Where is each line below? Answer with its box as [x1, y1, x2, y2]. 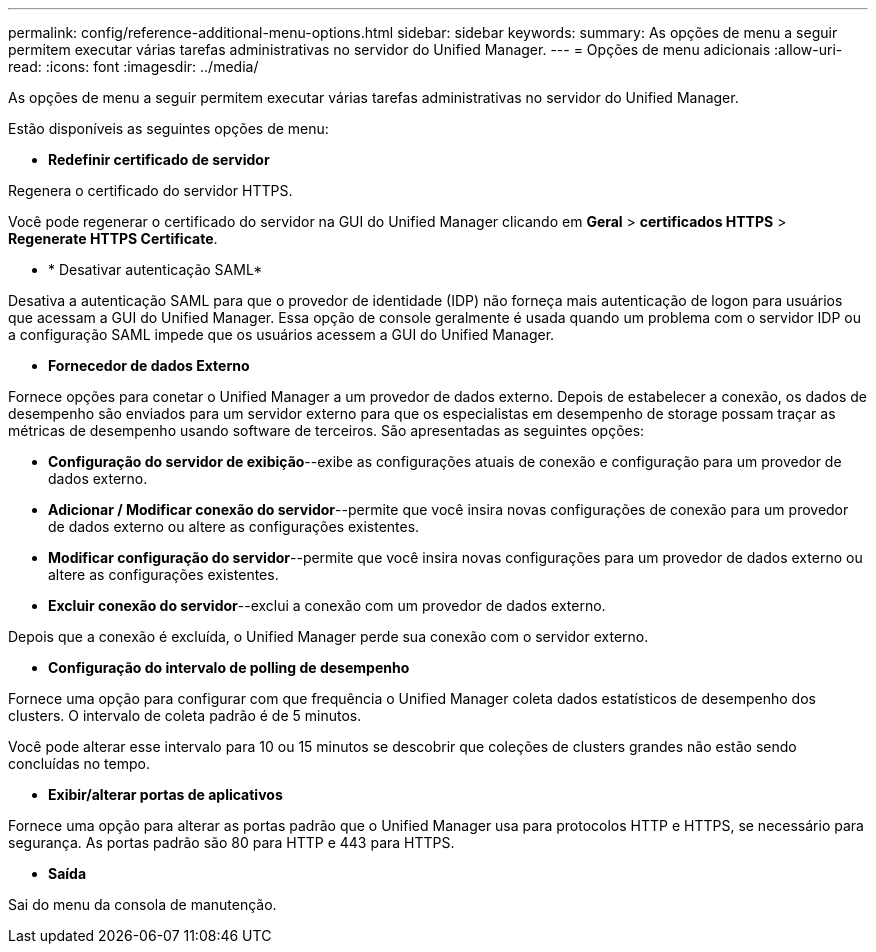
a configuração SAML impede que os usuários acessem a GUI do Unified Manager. [8, 326, 555, 343]
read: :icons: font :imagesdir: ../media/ [8, 58, 259, 75]
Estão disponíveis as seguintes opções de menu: [8, 120, 329, 137]
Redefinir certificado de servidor [48, 151, 270, 168]
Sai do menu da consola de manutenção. [8, 896, 277, 913]
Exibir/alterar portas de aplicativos [48, 786, 283, 803]
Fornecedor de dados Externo [48, 357, 250, 374]
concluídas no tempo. [8, 755, 150, 772]
